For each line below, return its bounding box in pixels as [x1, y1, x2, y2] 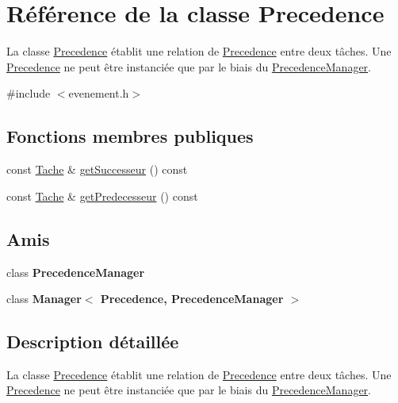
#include [6, 85, 51, 102]
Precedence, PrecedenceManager [100, 290, 284, 307]
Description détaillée [6, 329, 179, 354]
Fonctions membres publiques [6, 124, 254, 148]
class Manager [6, 290, 82, 307]
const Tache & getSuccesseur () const [6, 161, 188, 178]
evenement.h [68, 85, 129, 102]
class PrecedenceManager [6, 263, 145, 280]
